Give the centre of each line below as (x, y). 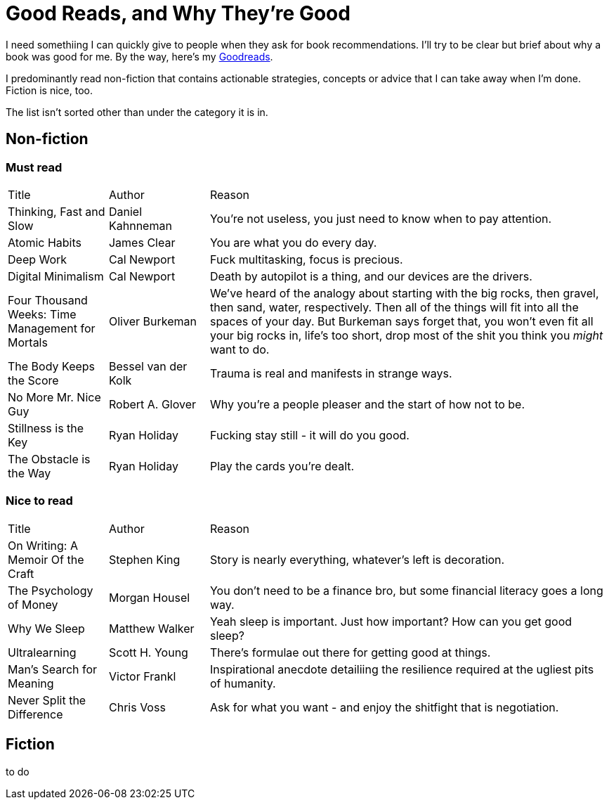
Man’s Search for (53, 669)
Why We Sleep (46, 628)
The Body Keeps (52, 366)
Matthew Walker (151, 628)
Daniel (125, 211)
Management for (52, 328)
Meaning (31, 683)
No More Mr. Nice (54, 397)
